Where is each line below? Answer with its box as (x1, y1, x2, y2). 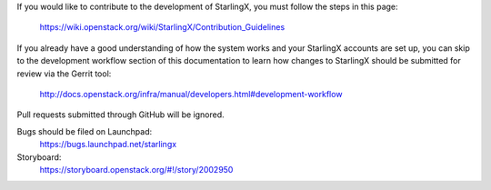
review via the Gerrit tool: (16, 68, 112, 79)
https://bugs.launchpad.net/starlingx (39, 139, 177, 150)
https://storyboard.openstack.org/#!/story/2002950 (39, 164, 234, 175)
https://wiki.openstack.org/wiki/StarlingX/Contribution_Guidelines (39, 22, 286, 33)
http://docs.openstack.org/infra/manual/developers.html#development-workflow (39, 88, 343, 99)
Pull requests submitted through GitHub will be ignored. (16, 109, 225, 120)
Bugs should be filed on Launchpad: (16, 125, 153, 136)
